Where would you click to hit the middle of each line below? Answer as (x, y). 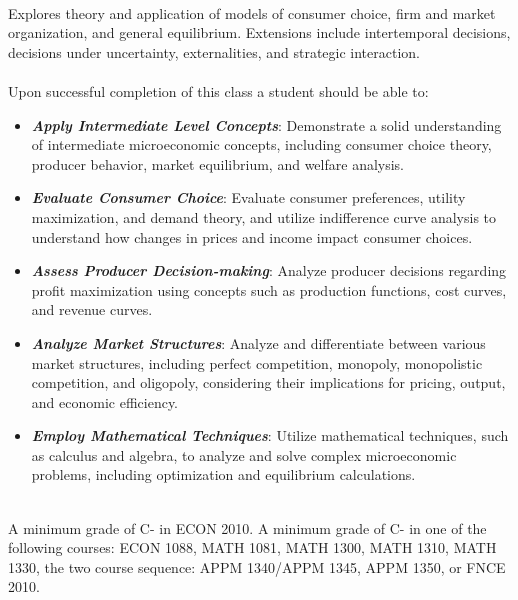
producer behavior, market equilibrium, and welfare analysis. (218, 163)
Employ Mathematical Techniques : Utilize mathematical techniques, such (270, 435)
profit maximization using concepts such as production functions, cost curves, (269, 289)
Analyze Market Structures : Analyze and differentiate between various (258, 342)
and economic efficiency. (104, 401)
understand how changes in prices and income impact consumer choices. (252, 236)
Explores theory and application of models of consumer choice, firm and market (252, 12)
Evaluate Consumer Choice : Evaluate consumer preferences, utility (248, 197)
